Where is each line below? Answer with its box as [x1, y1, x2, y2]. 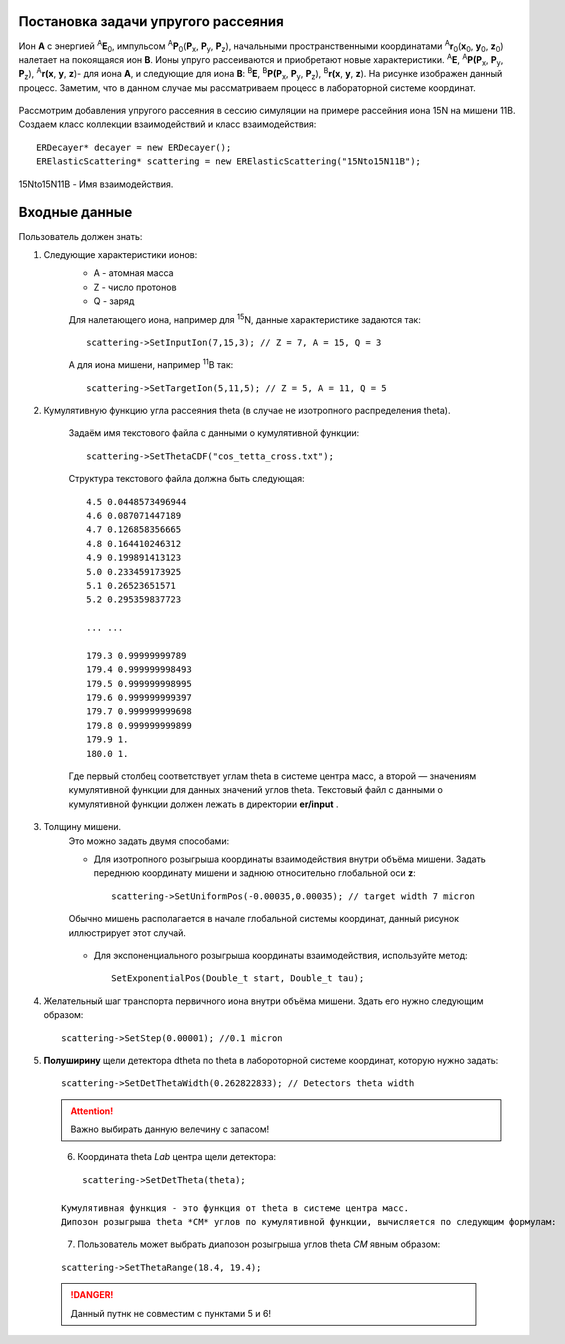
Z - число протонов [93, 281, 177, 293]
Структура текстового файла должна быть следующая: [68, 473, 305, 485]
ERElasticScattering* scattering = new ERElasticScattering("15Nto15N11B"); [36, 156, 422, 167]
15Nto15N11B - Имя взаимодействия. [18, 178, 174, 190]
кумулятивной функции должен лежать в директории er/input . [68, 798, 339, 810]
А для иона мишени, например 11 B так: [68, 357, 234, 371]
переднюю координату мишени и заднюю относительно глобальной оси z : [93, 867, 417, 879]
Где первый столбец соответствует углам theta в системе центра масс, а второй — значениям [68, 770, 477, 782]
